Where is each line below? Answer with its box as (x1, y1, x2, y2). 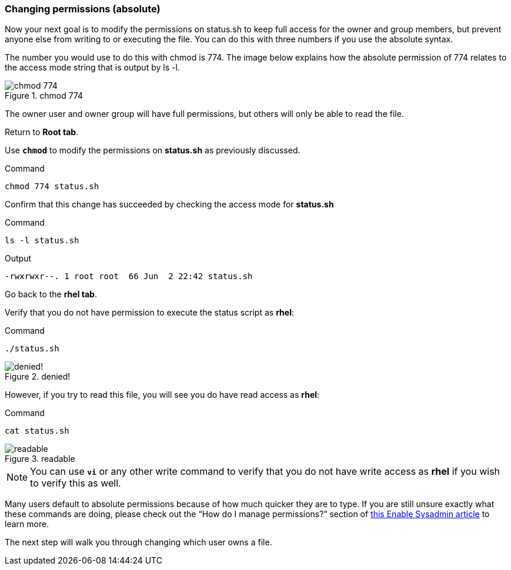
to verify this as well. (30, 477, 121, 489)
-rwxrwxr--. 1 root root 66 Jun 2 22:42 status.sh (5, 271, 253, 281)
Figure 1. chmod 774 (5, 90, 84, 101)
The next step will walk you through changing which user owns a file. (5, 537, 272, 548)
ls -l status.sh (5, 236, 79, 246)
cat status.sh (5, 426, 69, 436)
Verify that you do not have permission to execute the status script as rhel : (5, 307, 294, 318)
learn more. (5, 519, 49, 529)
